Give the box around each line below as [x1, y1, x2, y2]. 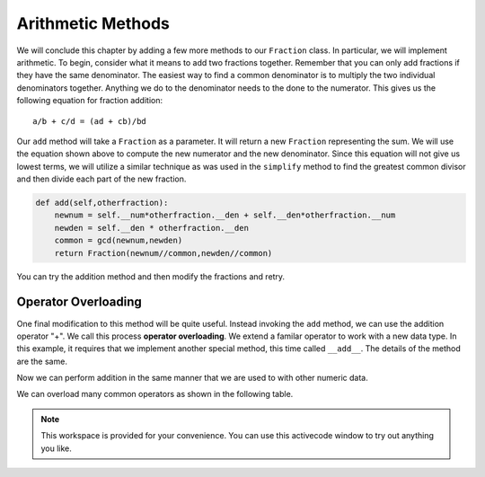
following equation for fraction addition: [16, 95, 163, 106]
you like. [40, 443, 72, 454]
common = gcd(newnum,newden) [54, 235, 183, 246]
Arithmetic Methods [16, 13, 170, 33]
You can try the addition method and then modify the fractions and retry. [16, 270, 286, 282]
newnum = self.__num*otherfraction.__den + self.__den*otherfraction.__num [54, 210, 396, 220]
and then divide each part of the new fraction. [16, 173, 187, 184]
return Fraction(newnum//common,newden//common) [54, 248, 273, 258]
